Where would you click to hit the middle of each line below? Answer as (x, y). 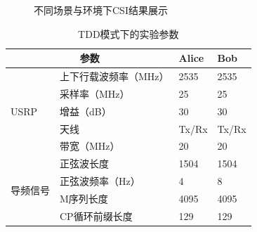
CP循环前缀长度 (96, 215)
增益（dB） (86, 111)
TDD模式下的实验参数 (128, 33)
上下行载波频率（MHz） (114, 76)
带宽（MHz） (90, 146)
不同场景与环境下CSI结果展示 (101, 10)
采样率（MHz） (95, 93)
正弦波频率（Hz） (100, 181)
